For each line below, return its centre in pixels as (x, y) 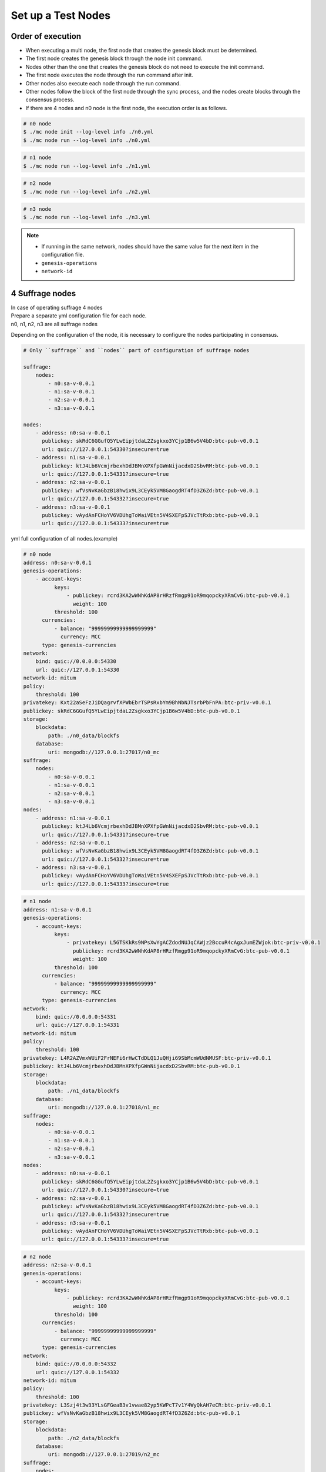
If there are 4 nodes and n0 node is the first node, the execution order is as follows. (126, 108)
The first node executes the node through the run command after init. (110, 75)
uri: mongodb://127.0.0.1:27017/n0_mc (104, 752)
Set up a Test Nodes (61, 15)
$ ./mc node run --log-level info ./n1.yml (87, 166)
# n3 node (37, 209)
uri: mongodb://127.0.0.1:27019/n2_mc (104, 1455)
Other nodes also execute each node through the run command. (103, 83)
